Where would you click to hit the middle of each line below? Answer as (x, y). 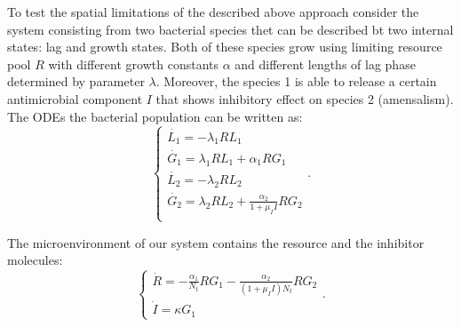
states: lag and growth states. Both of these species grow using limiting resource (225, 47)
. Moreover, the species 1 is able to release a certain (296, 81)
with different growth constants (133, 64)
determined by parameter (76, 81)
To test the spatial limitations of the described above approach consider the (213, 12)
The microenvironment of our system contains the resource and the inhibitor (216, 242)
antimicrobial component (75, 98)
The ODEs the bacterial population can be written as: (155, 116)
